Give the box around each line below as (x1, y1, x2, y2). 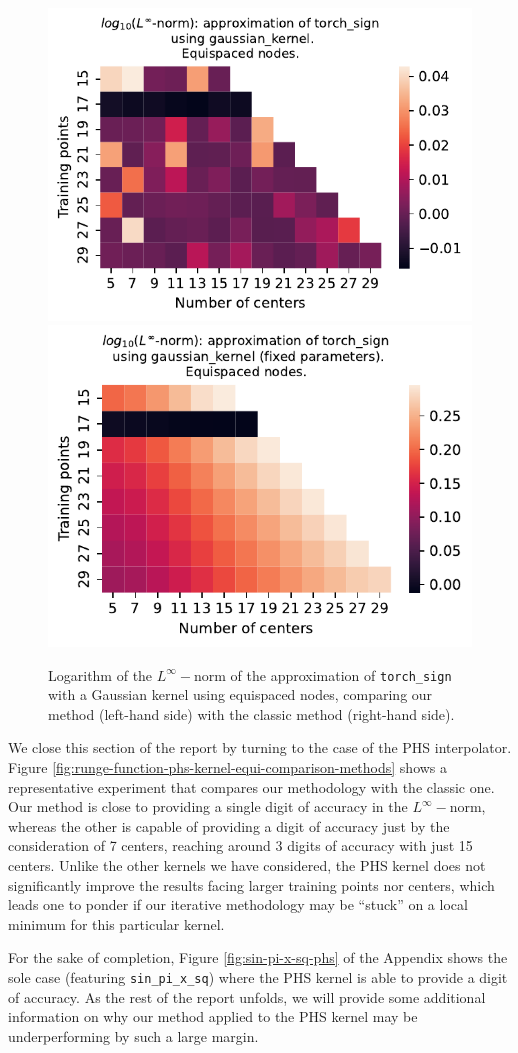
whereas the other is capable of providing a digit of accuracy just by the (8, 815, 450, 836)
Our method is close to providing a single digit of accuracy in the (8, 796, 408, 817)
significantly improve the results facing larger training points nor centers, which (8, 874, 495, 895)
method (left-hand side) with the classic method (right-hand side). (48, 703, 455, 724)
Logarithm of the (48, 664, 153, 685)
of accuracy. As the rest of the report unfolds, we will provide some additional (8, 986, 486, 1007)
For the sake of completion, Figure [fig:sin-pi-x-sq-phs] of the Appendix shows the (8, 947, 508, 968)
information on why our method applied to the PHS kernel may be (8, 1006, 418, 1027)
